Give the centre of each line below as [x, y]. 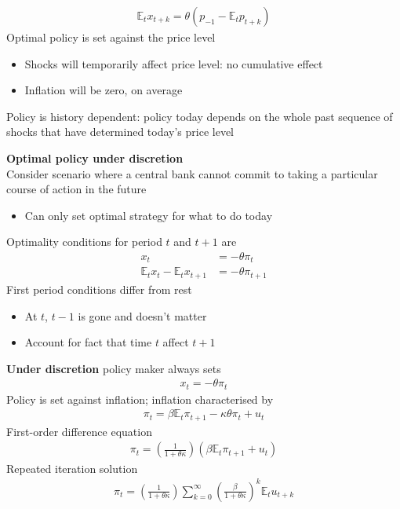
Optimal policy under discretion [95, 158]
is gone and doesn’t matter [142, 315]
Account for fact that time [88, 342]
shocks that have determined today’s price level [120, 132]
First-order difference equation [79, 431]
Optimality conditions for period [84, 242]
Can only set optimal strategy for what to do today [149, 215]
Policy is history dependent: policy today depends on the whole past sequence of [200, 116]
